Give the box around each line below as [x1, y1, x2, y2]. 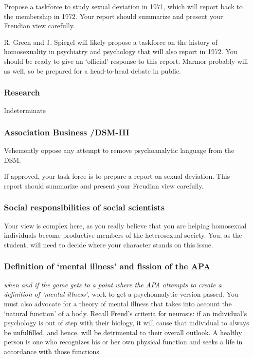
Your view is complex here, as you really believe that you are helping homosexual [4, 220, 247, 230]
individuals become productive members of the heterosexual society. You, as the [4, 230, 242, 240]
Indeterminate [4, 105, 46, 115]
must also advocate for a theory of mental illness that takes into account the [4, 298, 232, 308]
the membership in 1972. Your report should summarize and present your [4, 11, 223, 21]
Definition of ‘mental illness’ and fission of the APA [4, 260, 211, 272]
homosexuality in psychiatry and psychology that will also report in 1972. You [4, 46, 237, 57]
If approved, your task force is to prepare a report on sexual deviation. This [4, 171, 230, 181]
